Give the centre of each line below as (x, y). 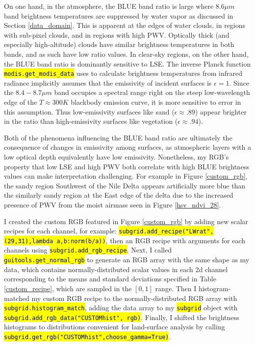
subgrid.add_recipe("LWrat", (166, 232)
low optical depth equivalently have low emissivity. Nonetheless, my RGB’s (116, 156)
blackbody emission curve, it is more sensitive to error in (156, 102)
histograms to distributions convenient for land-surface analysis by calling (115, 327)
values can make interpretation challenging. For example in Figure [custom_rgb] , (126, 176)
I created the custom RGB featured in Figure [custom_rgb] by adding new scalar (126, 221)
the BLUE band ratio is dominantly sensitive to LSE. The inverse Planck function (127, 63)
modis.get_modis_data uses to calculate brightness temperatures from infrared (123, 73)
